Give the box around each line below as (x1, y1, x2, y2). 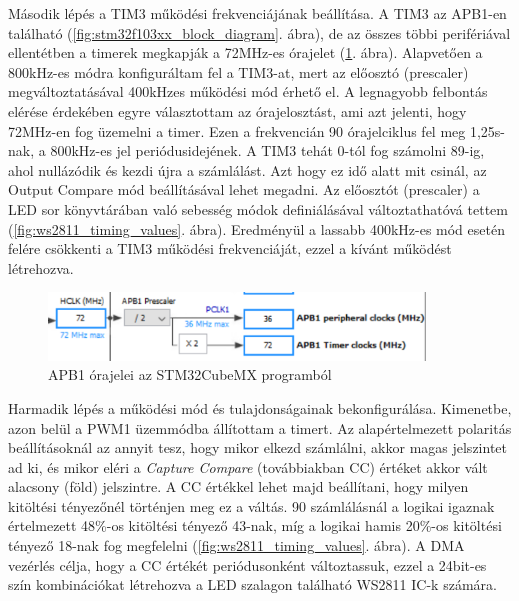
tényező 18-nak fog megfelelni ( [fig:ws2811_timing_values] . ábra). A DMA (8, 535, 465, 556)
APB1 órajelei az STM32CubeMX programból (48, 364, 332, 385)
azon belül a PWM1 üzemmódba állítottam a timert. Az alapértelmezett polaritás (8, 417, 512, 438)
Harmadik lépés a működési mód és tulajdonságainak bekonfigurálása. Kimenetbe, (8, 397, 512, 418)
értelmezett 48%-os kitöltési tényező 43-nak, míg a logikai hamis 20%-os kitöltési (8, 515, 502, 536)
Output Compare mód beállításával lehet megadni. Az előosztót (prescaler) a (8, 179, 480, 200)
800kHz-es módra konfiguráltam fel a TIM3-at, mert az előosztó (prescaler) (8, 61, 469, 82)
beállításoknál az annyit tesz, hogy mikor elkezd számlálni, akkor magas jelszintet (8, 437, 507, 458)
